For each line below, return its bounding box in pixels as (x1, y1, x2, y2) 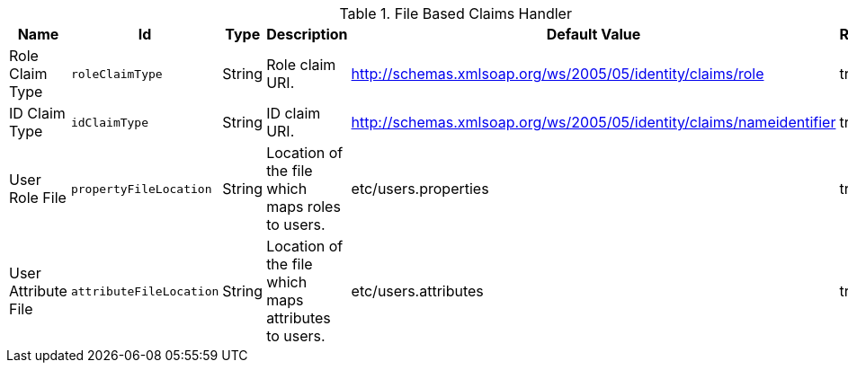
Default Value (546, 25, 641, 43)
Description (266, 25, 348, 43)
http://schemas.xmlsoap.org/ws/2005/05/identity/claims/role (351, 65, 764, 83)
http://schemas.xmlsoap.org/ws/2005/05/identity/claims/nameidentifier (351, 113, 836, 131)
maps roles (266, 198, 341, 216)
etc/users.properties (351, 180, 489, 198)
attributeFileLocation (70, 284, 219, 298)
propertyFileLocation (70, 181, 212, 196)
